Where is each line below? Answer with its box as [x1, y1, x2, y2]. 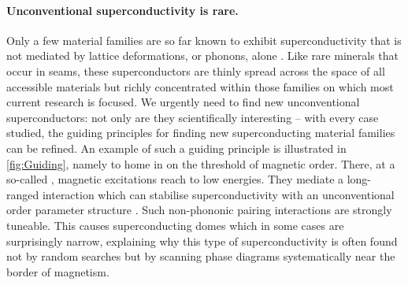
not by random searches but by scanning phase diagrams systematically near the [6, 248, 395, 265]
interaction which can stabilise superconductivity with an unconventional [42, 186, 395, 202]
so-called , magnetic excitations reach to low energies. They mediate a [6, 171, 344, 187]
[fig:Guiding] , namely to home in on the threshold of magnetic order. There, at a [6, 155, 395, 172]
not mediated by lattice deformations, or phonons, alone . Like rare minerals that [6, 47, 399, 64]
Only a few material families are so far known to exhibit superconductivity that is [6, 31, 402, 48]
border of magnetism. [6, 263, 109, 279]
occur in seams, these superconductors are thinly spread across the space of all [6, 62, 385, 79]
